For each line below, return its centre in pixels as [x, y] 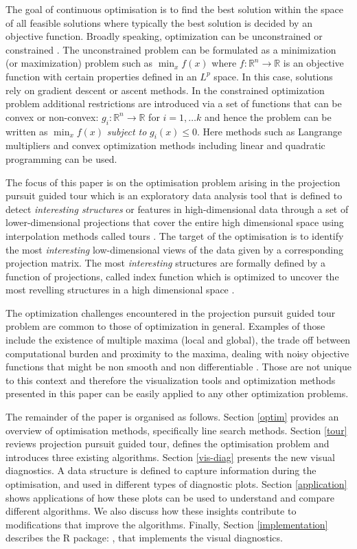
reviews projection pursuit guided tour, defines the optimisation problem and [168, 444]
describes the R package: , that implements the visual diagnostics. [144, 538]
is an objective [313, 63]
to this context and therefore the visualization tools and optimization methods [171, 380]
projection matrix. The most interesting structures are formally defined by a [166, 263]
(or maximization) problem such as [79, 63]
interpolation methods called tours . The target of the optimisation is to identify [175, 235]
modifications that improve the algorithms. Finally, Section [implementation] [167, 524]
